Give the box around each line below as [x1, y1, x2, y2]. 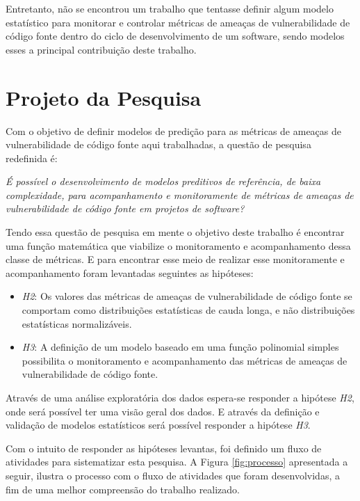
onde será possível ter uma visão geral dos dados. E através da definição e [6, 404, 320, 418]
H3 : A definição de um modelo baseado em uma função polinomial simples [22, 340, 339, 354]
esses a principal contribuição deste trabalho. [6, 42, 197, 56]
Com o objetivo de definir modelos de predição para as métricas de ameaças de [6, 123, 342, 138]
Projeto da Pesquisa [6, 83, 202, 111]
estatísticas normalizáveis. [22, 316, 132, 331]
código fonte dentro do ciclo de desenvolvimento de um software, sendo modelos [6, 29, 345, 43]
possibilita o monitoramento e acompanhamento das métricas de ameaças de [22, 353, 347, 367]
